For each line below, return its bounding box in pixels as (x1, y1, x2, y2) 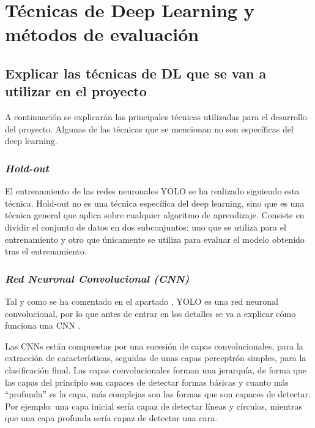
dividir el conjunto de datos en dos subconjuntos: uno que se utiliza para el (5, 220, 286, 233)
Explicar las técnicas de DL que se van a (5, 63, 267, 82)
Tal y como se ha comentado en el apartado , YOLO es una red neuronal (5, 294, 278, 307)
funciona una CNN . (5, 319, 81, 332)
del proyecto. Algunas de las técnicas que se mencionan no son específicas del (5, 122, 294, 135)
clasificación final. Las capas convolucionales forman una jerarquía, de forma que (5, 363, 307, 376)
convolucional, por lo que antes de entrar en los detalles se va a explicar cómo (5, 307, 296, 319)
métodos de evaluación (5, 21, 199, 47)
